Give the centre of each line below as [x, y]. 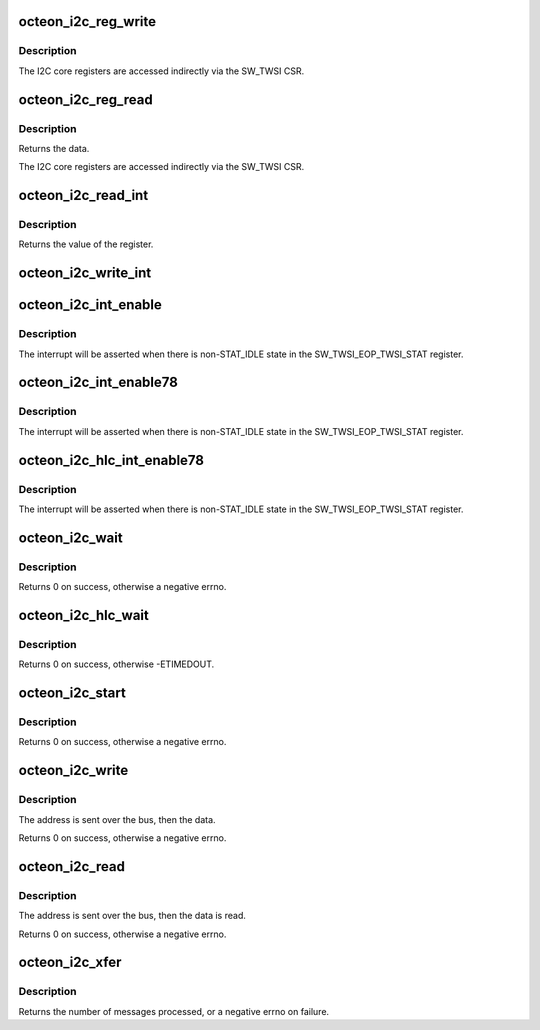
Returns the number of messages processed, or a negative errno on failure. [174, 1011]
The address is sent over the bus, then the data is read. [132, 916]
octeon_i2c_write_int [85, 273]
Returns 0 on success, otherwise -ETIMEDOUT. [116, 664]
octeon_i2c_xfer [70, 962]
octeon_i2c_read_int [83, 195]
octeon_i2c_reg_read [86, 99]
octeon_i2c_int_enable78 [98, 382]
